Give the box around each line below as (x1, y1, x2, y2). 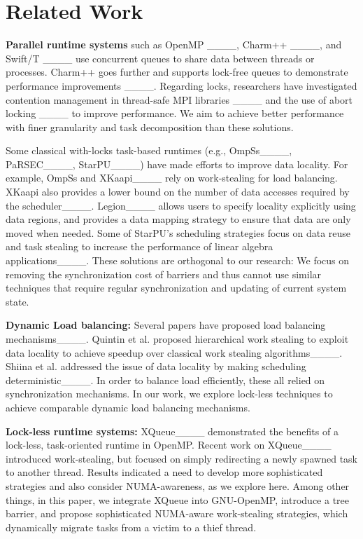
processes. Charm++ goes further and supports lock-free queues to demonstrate (6, 64, 348, 79)
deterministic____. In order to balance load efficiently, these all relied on (6, 372, 325, 387)
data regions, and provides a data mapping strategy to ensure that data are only (6, 212, 351, 226)
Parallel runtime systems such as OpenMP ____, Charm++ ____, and (6, 37, 342, 52)
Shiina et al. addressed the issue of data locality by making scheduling (6, 359, 306, 374)
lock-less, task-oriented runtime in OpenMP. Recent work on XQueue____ (6, 437, 332, 452)
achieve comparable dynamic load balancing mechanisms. (6, 400, 250, 414)
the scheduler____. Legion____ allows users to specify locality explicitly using (6, 198, 356, 212)
